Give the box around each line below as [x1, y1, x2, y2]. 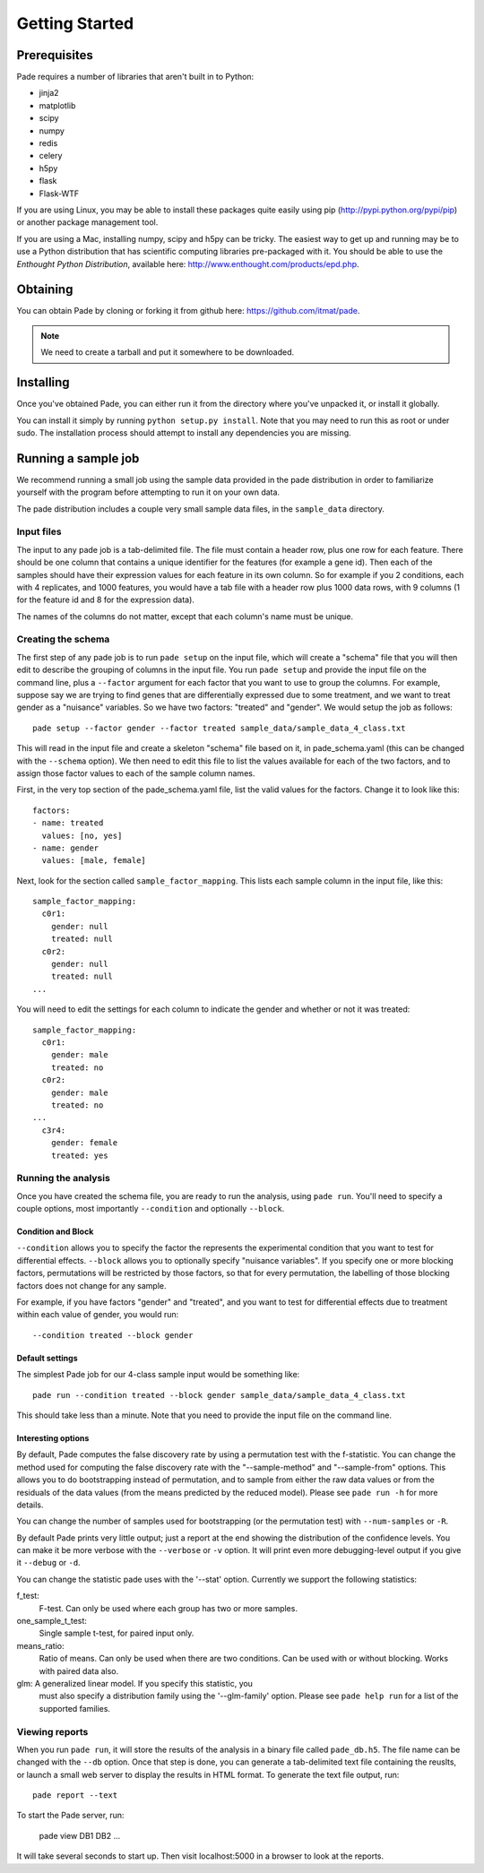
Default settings [16, 1352, 78, 1363]
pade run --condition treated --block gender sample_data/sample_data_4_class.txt [32, 1390, 406, 1400]
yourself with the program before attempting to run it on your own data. [16, 487, 281, 497]
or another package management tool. [16, 217, 159, 228]
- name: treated [32, 818, 104, 828]
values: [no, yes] [41, 830, 123, 841]
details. [16, 1499, 44, 1510]
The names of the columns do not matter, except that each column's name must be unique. [16, 610, 354, 622]
